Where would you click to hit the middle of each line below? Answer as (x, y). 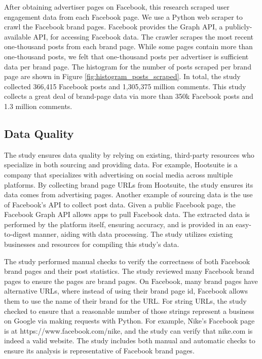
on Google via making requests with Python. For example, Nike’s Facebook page (129, 321)
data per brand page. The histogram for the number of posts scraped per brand (128, 66)
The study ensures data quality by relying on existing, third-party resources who (129, 154)
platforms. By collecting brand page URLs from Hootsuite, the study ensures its (129, 184)
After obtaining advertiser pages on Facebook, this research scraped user (117, 7)
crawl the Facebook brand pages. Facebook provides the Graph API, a (114, 27)
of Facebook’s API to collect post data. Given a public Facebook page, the (120, 204)
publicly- (239, 27)
